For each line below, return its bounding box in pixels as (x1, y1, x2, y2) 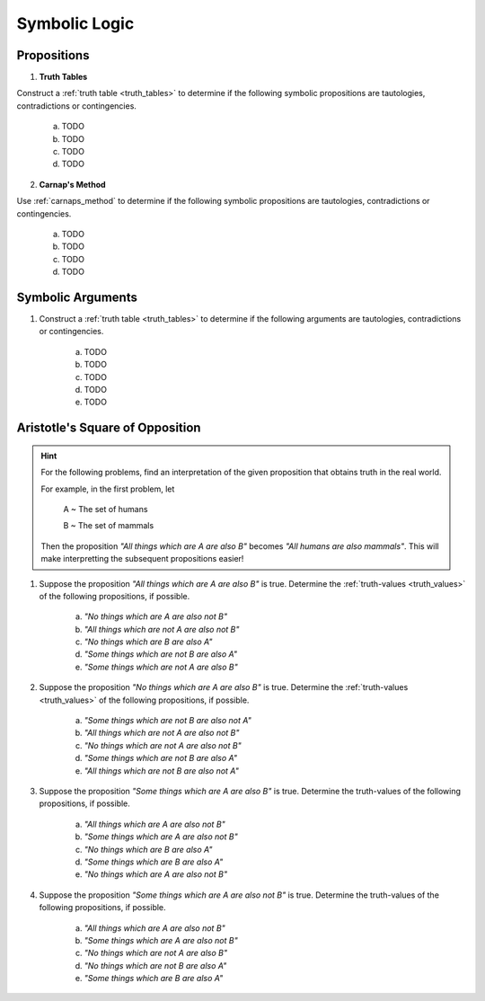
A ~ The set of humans (63, 503, 148, 514)
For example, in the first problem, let (40, 483, 175, 494)
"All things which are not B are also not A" (84, 765, 240, 776)
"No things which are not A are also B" (84, 948, 228, 959)
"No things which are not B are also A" (84, 960, 227, 970)
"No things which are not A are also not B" (84, 740, 242, 750)
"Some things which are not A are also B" (84, 661, 238, 672)
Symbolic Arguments (16, 289, 138, 305)
